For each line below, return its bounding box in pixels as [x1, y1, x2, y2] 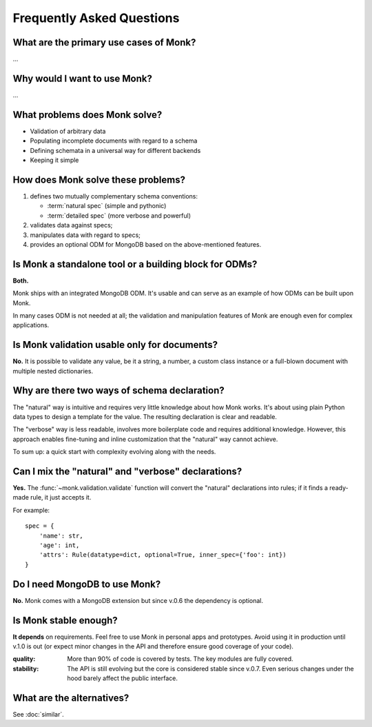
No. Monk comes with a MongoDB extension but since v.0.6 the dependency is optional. [12, 596, 263, 604]
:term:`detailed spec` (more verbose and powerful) [47, 211, 191, 220]
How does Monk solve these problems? [12, 174, 186, 185]
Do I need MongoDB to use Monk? [12, 578, 161, 590]
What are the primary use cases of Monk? [12, 37, 196, 48]
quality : [12, 655, 36, 663]
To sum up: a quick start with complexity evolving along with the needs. [12, 448, 216, 456]
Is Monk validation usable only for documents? [12, 339, 218, 351]
